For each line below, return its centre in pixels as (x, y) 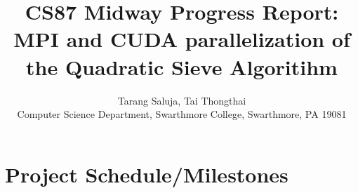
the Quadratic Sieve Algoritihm (182, 66)
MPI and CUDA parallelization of (182, 39)
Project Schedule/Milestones (147, 174)
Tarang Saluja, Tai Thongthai (182, 100)
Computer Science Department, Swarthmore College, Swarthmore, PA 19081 (182, 114)
